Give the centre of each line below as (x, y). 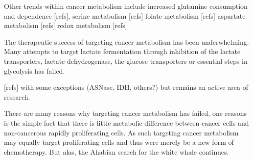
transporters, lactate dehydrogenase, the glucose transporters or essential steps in (126, 61)
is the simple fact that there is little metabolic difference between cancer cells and (126, 122)
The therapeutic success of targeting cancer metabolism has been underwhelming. (126, 41)
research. (17, 96)
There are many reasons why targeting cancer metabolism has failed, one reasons (126, 113)
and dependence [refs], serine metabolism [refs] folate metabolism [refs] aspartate (125, 15)
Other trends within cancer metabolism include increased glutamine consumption (126, 6)
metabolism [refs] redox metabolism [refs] (66, 25)
